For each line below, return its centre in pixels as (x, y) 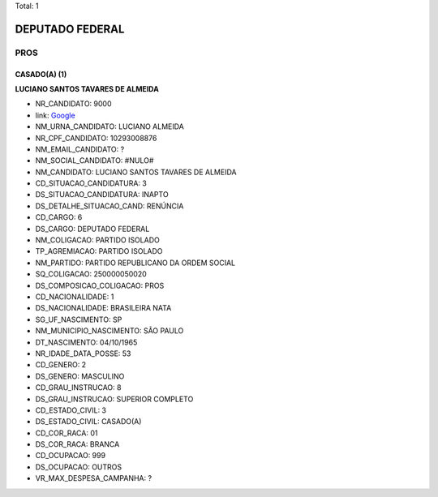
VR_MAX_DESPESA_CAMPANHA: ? (94, 478)
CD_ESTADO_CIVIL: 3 (71, 410)
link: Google (56, 115)
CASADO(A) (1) (41, 74)
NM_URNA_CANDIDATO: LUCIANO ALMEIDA (109, 126)
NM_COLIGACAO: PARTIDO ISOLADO (97, 240)
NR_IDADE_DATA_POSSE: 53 (83, 353)
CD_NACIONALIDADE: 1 (75, 297)
